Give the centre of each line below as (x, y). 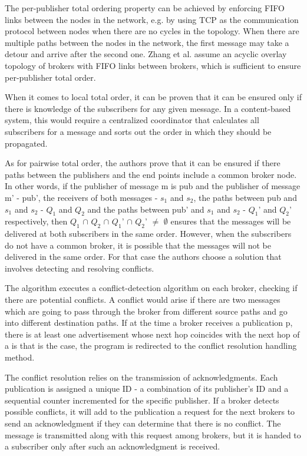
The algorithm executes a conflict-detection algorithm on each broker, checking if (151, 288)
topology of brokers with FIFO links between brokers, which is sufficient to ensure (153, 65)
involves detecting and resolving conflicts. (80, 268)
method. (20, 357)
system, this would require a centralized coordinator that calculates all (132, 120)
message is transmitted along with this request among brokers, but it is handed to (153, 434)
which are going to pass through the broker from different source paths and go (146, 311)
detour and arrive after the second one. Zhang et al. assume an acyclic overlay (146, 54)
